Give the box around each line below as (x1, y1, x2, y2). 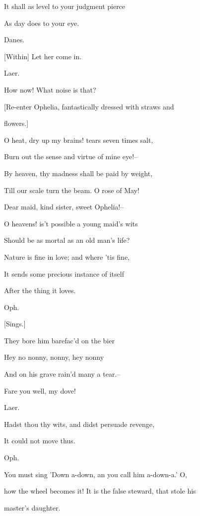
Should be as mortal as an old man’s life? (4, 235, 130, 245)
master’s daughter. (4, 502, 61, 513)
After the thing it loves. (4, 285, 76, 296)
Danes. (4, 34, 25, 45)
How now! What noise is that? (4, 84, 96, 95)
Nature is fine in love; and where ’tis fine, (4, 251, 130, 262)
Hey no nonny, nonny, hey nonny (4, 352, 104, 362)
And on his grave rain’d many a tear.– (4, 369, 121, 379)
